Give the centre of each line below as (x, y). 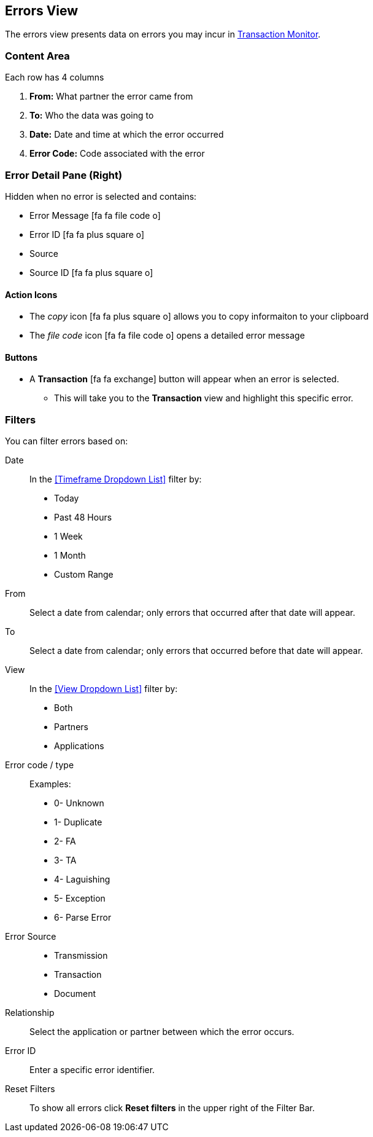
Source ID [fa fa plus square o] (91, 272)
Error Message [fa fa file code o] (95, 215)
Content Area (37, 56)
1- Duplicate (78, 822)
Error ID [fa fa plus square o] (87, 234)
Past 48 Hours (83, 517)
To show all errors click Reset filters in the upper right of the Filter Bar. (172, 1108)
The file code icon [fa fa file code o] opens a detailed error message (167, 336)
